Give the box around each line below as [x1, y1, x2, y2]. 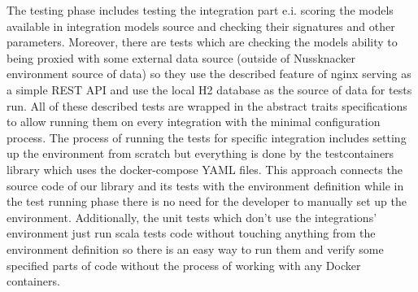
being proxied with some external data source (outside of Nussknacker [7, 49, 356, 66]
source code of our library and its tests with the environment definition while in [7, 177, 404, 194]
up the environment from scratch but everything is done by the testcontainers [7, 145, 394, 162]
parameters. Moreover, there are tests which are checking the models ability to [7, 33, 398, 50]
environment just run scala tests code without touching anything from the [7, 224, 376, 242]
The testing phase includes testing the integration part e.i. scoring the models [7, 2, 394, 18]
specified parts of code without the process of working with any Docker [7, 256, 361, 273]
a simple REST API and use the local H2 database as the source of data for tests [7, 81, 412, 98]
